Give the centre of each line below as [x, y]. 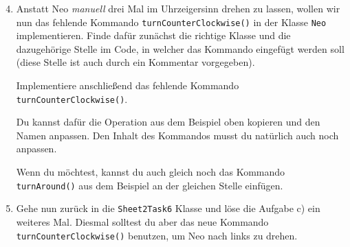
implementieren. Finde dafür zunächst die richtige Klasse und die [153, 35]
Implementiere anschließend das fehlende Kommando [128, 85]
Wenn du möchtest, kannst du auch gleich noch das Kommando [151, 172]
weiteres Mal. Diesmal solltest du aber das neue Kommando [142, 221]
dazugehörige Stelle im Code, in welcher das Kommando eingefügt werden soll [180, 48]
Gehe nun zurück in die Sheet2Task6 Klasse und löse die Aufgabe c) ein [168, 208]
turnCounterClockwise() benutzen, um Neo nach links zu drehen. [157, 235]
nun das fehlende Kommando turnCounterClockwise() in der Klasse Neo [171, 22]
